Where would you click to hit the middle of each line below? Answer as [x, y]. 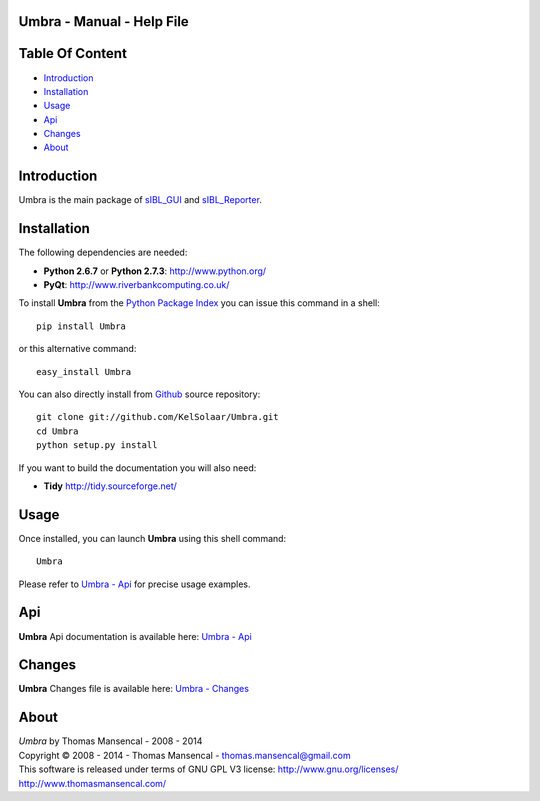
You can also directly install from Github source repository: [139, 394]
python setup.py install [97, 445]
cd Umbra [57, 431]
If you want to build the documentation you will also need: [137, 467]
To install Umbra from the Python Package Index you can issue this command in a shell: [199, 303]
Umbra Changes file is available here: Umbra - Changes [134, 689]
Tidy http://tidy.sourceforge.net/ [110, 486]
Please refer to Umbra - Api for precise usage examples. [134, 584]
